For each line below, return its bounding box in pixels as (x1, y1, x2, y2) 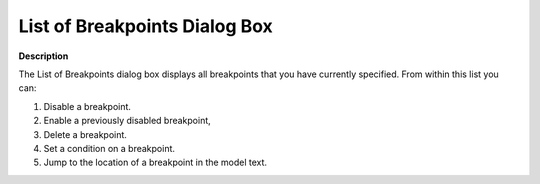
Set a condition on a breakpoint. (43, 142, 175, 154)
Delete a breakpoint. (43, 128, 127, 140)
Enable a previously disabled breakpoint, (43, 115, 212, 127)
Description (18, 50, 69, 62)
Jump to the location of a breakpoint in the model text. (43, 156, 268, 169)
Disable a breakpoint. (43, 100, 132, 112)
